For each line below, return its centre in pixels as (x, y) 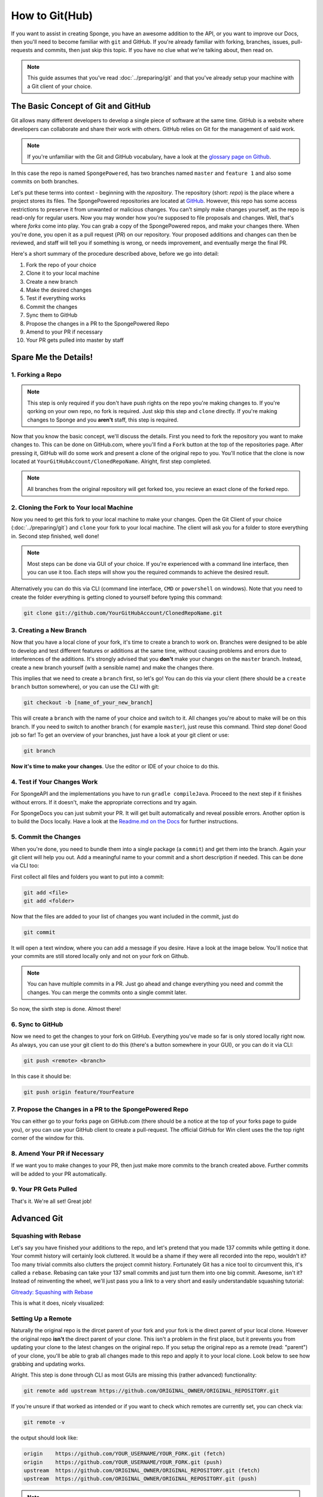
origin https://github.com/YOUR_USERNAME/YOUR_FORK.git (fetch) (125, 1454)
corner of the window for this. (48, 1138)
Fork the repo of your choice (61, 265)
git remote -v (44, 1422)
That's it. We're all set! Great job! (51, 1201)
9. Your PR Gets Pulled (44, 1189)
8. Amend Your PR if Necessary (57, 1153)
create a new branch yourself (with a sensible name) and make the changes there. (112, 667)
